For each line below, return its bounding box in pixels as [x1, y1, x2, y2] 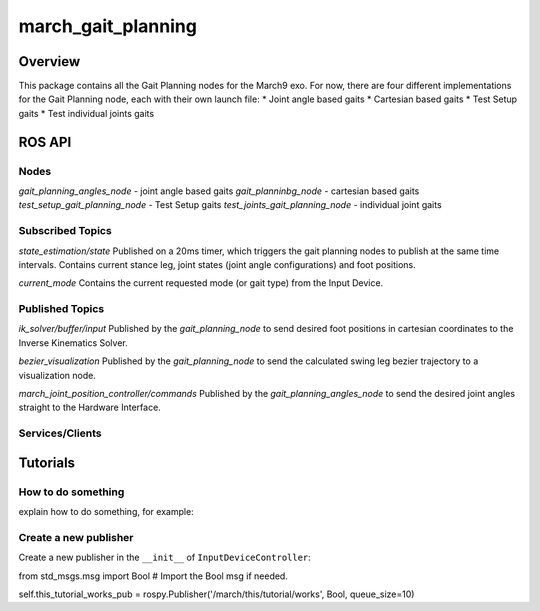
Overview [18, 53, 81, 70]
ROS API [18, 133, 72, 150]
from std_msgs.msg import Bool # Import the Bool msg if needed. [18, 570, 289, 582]
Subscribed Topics [18, 224, 112, 238]
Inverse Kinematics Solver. [18, 336, 129, 349]
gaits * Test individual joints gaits [18, 107, 155, 119]
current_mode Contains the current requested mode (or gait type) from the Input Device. [18, 277, 384, 289]
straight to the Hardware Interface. [18, 401, 162, 414]
